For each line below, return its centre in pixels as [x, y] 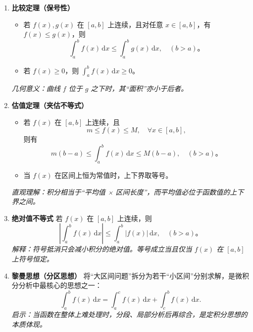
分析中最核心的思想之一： [60, 285]
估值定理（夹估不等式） [50, 105]
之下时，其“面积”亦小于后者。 [139, 88]
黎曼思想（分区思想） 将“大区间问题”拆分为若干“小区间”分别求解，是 [123, 275]
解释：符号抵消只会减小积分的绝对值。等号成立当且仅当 [102, 249]
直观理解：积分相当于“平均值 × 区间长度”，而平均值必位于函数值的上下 [128, 192]
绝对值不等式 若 [37, 218]
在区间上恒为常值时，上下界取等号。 [114, 175]
